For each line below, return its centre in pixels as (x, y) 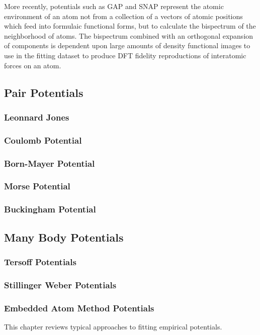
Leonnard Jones (37, 117)
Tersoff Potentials (40, 261)
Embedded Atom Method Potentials (79, 308)
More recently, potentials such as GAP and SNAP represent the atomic (114, 6)
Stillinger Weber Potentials (60, 285)
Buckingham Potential (50, 209)
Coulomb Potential (43, 140)
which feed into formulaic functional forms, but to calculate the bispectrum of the (130, 26)
